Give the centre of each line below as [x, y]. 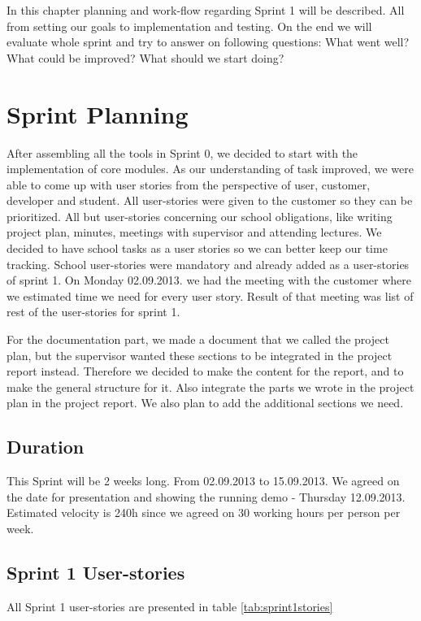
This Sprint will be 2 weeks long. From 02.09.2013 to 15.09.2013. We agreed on [203, 481]
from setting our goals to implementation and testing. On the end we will [189, 26]
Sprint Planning [98, 113]
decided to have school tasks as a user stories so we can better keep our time [197, 248]
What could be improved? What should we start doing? [145, 57]
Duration [46, 447]
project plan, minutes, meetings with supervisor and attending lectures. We [194, 232]
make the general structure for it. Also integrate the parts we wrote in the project [210, 386]
